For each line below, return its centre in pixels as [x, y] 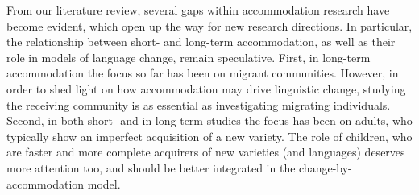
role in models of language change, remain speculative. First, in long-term [189, 57]
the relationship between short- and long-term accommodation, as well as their [201, 41]
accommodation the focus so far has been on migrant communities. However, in [203, 73]
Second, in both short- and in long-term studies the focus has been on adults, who [209, 120]
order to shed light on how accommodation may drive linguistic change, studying [206, 88]
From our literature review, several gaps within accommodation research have [198, 10]
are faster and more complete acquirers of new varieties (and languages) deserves [206, 152]
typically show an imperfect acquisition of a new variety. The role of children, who [209, 136]
